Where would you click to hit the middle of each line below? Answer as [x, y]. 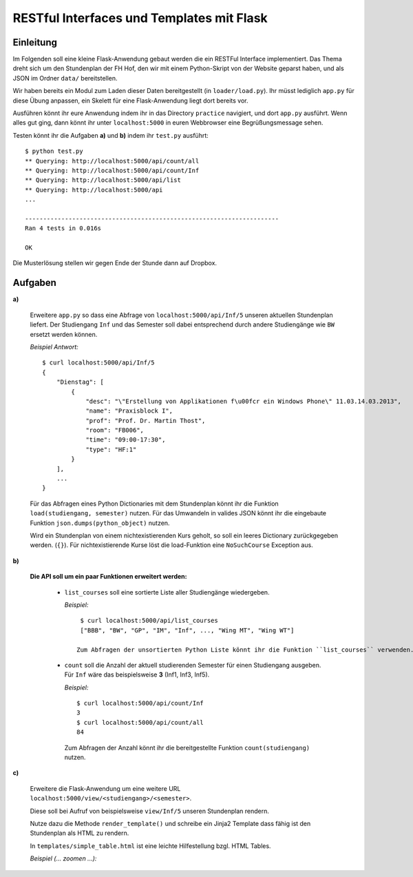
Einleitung [35, 42]
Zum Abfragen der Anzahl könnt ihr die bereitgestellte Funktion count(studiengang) [187, 747]
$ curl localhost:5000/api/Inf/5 [98, 363]
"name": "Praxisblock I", [129, 411]
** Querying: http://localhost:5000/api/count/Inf [112, 170]
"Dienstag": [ [80, 382]
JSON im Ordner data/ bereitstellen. [65, 78]
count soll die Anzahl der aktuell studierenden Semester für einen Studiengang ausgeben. [193, 665]
